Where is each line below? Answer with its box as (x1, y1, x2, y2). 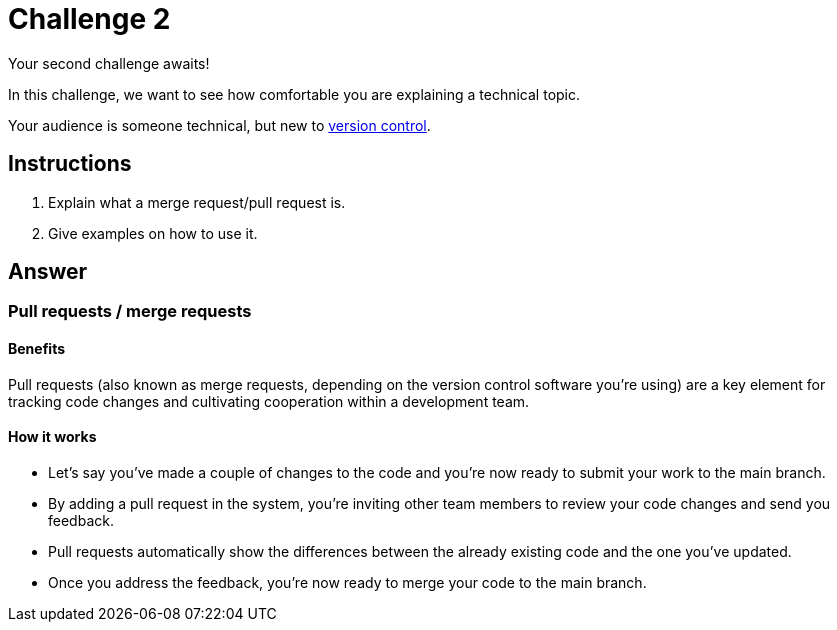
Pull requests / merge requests (8, 301, 252, 322)
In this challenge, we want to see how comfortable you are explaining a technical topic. (8, 85, 581, 103)
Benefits (8, 340, 66, 358)
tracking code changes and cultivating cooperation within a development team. (8, 392, 530, 410)
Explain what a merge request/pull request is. (48, 193, 346, 211)
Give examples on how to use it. (48, 224, 258, 242)
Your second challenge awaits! (8, 54, 210, 72)
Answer (8, 259, 88, 285)
